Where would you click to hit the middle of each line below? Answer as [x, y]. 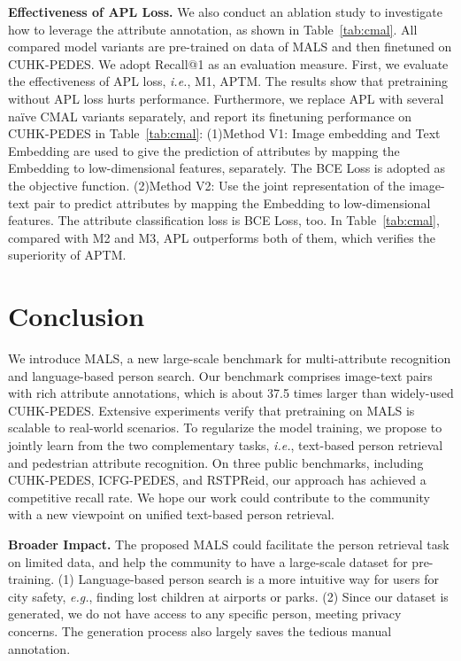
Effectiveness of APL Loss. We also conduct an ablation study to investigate [225, 12]
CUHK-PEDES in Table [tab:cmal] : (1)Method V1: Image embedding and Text [224, 133]
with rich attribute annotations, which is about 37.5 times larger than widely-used [231, 393]
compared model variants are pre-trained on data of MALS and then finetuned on [230, 47]
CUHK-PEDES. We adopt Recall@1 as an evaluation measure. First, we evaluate [228, 63]
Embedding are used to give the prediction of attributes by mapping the [204, 150]
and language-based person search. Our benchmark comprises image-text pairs [220, 375]
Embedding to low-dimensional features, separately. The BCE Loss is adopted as [227, 168]
